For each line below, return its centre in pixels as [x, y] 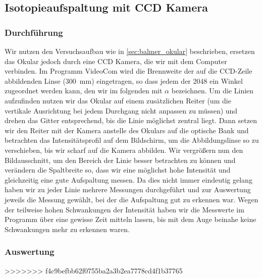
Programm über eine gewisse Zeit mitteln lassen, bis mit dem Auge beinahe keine [130, 219]
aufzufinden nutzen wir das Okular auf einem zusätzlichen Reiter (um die [118, 100]
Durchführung [34, 32]
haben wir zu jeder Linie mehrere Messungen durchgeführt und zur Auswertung [128, 189]
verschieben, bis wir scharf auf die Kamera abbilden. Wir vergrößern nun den [124, 150]
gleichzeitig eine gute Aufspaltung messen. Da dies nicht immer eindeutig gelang [128, 179]
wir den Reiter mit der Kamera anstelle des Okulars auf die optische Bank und [127, 130]
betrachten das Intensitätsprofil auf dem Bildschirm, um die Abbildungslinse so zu [132, 140]
